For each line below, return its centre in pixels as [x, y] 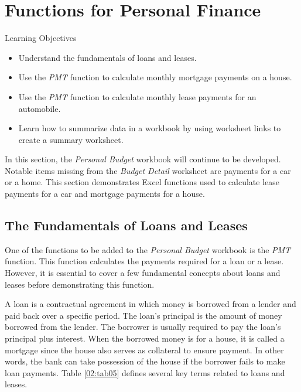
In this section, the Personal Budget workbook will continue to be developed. [143, 159]
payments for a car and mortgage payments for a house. [105, 194]
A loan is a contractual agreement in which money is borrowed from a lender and [150, 304]
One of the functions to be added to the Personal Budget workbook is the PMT [148, 249]
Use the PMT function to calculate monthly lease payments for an [137, 96]
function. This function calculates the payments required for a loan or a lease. [144, 261]
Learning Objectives [41, 38]
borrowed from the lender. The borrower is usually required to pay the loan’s [143, 327]
